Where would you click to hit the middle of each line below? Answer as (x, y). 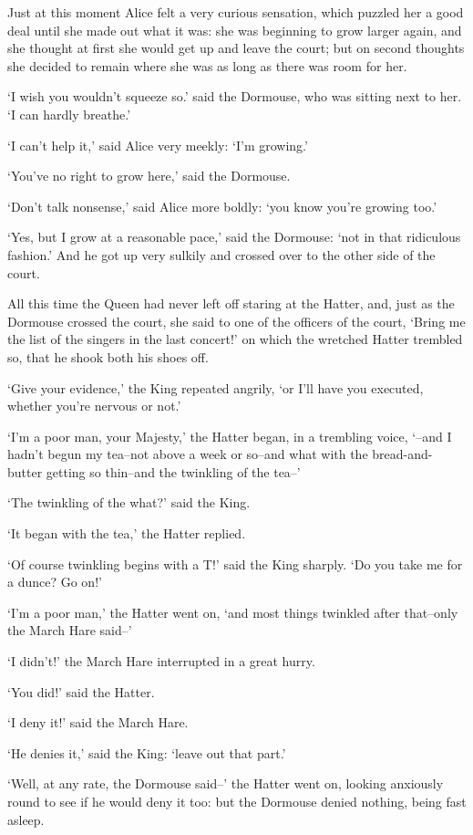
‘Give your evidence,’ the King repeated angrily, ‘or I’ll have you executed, (216, 387)
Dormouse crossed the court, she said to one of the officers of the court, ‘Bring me (236, 321)
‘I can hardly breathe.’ (69, 114)
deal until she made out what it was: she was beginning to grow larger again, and (235, 30)
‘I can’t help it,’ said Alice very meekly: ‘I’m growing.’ (158, 145)
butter (25, 471)
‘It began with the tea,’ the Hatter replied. (127, 533)
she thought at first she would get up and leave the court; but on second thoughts (236, 48)
